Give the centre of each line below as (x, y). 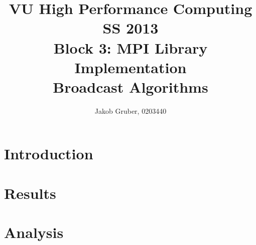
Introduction (49, 154)
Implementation (131, 67)
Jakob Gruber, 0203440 (131, 110)
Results (30, 193)
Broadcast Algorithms (131, 86)
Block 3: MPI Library (131, 47)
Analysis (34, 232)
